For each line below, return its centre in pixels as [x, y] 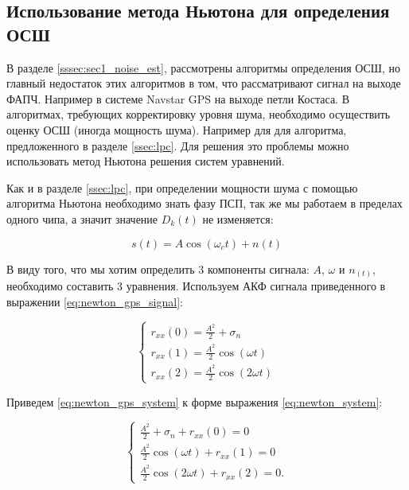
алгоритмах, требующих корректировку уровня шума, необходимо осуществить [199, 114]
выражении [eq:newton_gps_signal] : [95, 301]
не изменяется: [238, 218]
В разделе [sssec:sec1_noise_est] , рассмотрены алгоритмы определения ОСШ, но [204, 67]
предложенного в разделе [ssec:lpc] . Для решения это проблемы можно [178, 145]
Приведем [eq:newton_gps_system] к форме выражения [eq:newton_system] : [195, 401]
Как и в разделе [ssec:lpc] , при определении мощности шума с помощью [182, 187]
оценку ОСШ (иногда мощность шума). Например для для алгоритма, [177, 129]
